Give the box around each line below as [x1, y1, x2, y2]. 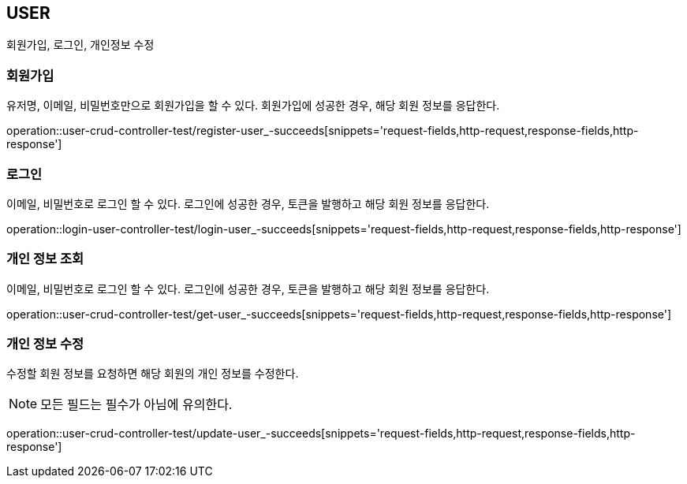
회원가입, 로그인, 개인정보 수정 [6, 38, 155, 52]
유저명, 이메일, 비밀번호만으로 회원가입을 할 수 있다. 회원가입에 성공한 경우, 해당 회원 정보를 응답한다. [6, 99, 500, 113]
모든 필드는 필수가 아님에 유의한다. [40, 397, 233, 413]
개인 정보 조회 [6, 251, 84, 267]
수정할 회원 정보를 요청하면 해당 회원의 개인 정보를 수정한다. [6, 367, 299, 381]
